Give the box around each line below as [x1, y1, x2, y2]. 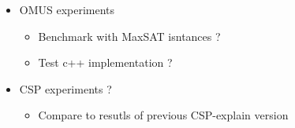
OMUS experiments [19, 2, 115, 17]
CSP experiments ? [19, 80, 112, 97]
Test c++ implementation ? [38, 54, 173, 71]
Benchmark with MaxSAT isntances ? [38, 27, 221, 44]
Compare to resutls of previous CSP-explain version [38, 107, 289, 123]
